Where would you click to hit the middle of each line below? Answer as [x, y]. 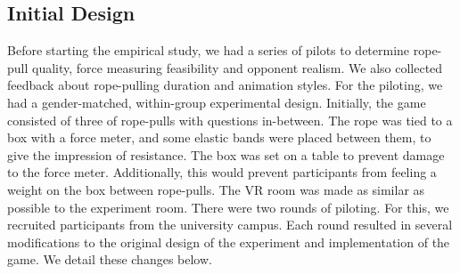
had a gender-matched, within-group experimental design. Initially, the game [217, 102]
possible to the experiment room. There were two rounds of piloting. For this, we [228, 207]
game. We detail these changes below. [110, 259]
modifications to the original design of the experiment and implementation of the [229, 242]
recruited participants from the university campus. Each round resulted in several [230, 225]
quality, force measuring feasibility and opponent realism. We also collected [238, 67]
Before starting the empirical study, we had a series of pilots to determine [209, 50]
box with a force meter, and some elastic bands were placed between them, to [219, 137]
